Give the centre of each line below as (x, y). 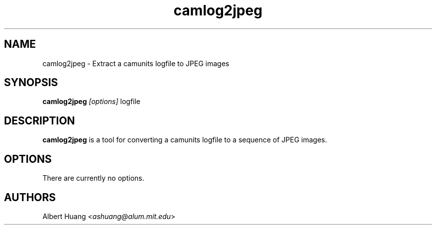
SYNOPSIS (31, 83)
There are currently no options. (93, 178)
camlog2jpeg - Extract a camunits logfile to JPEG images (136, 63)
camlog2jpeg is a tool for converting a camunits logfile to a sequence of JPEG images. (185, 140)
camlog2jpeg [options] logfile (92, 102)
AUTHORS (30, 197)
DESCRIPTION (40, 120)
